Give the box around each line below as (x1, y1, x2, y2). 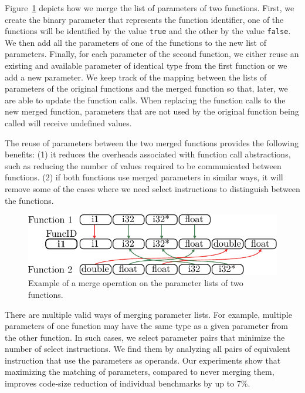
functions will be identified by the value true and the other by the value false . (5, 25, 291, 37)
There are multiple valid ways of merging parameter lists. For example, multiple (5, 308, 292, 320)
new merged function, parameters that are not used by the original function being (5, 105, 299, 117)
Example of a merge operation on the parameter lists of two (28, 277, 243, 289)
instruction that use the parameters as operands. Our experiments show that (5, 354, 281, 366)
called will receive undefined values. (5, 117, 132, 129)
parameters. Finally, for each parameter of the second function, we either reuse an (5, 48, 299, 60)
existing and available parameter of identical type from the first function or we (5, 59, 287, 72)
